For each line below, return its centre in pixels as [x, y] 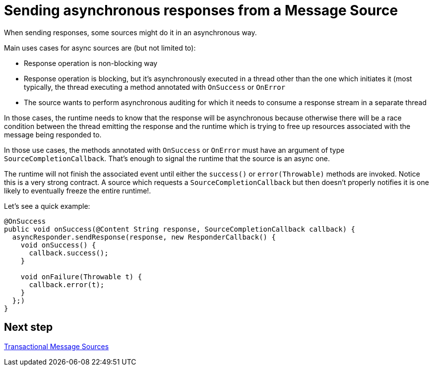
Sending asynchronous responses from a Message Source [201, 10]
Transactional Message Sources [57, 346]
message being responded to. [53, 134]
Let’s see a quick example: [47, 206]
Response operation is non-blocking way [91, 63]
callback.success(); [69, 253]
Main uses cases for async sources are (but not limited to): [100, 48]
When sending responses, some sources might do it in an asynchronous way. [130, 32]
